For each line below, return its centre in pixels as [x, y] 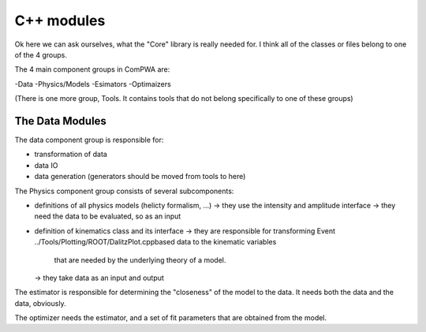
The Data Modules [60, 121]
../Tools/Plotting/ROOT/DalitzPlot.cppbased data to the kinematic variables [155, 242]
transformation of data [71, 155]
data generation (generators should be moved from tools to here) [140, 177]
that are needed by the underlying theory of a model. [140, 259]
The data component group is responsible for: [89, 140]
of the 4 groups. [41, 54]
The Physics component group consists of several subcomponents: [124, 191]
